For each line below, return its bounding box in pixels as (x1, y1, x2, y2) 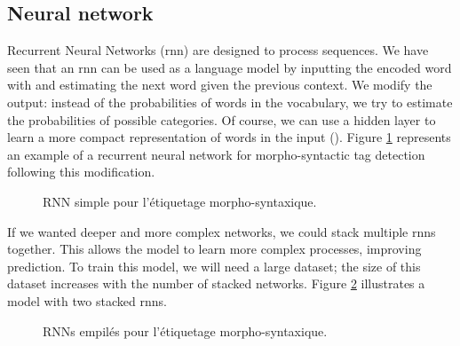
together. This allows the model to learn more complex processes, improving (7, 240, 422, 258)
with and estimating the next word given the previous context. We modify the (7, 75, 432, 94)
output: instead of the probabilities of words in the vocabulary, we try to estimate (7, 92, 453, 111)
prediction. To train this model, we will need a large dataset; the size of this (7, 256, 421, 275)
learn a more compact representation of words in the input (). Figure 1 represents (7, 128, 451, 146)
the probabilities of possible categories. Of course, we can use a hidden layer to (7, 110, 436, 129)
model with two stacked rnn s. (7, 291, 167, 310)
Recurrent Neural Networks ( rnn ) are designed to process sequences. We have (7, 41, 429, 59)
